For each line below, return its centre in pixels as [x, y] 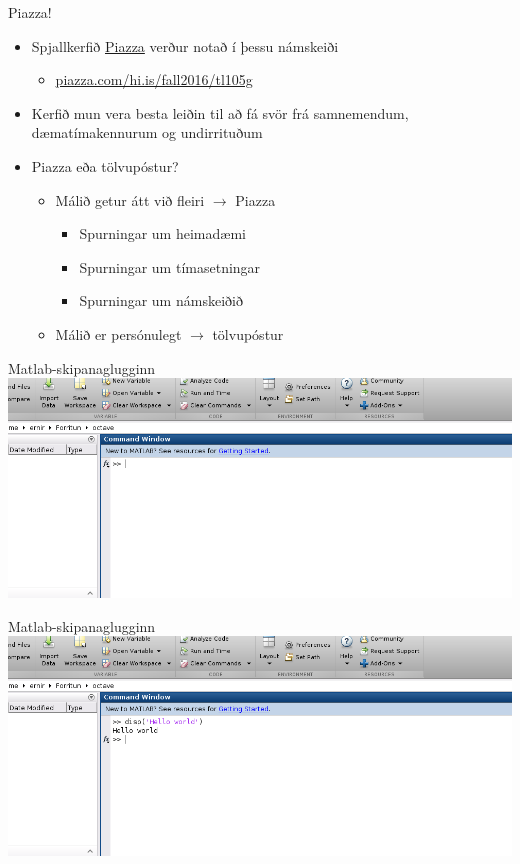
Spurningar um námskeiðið [161, 300]
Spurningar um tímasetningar [170, 266]
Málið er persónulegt [118, 333]
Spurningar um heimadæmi [162, 233]
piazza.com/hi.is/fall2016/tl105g [154, 79]
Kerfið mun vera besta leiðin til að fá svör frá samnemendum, [220, 112]
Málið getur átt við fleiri [130, 199]
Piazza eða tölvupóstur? [105, 165]
